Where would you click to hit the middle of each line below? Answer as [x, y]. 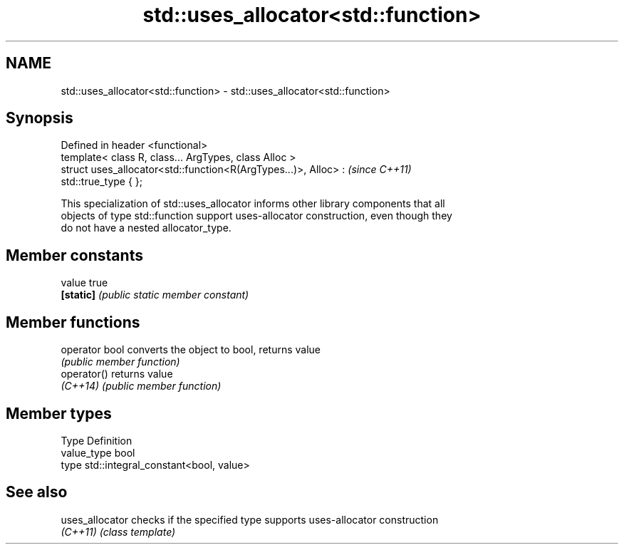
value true [84, 283]
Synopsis [40, 118]
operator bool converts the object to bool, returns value [191, 350]
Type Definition [97, 440]
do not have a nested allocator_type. [146, 228]
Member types [59, 413]
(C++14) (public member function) [141, 386]
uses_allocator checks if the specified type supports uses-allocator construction [250, 519]
